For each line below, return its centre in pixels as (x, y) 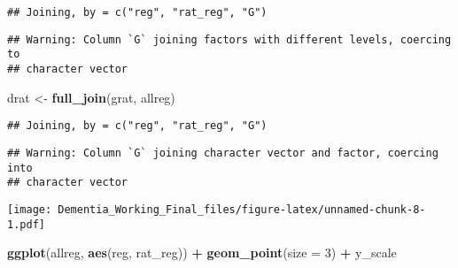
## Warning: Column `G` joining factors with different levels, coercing (229, 39)
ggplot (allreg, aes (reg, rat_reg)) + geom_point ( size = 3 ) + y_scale (202, 253)
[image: (30, 209)
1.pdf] (26, 224)
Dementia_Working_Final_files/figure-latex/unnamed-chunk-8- (242, 209)
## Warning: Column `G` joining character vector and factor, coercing (223, 153)
